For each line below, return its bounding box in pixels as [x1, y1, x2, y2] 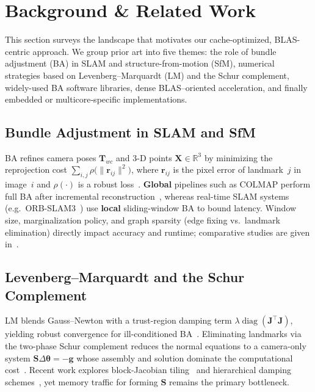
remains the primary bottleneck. [168, 375, 289, 388]
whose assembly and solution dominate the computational [76, 351, 293, 364]
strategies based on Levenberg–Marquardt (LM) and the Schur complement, [5, 68, 289, 81]
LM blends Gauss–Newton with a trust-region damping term [5, 314, 232, 327]
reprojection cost [5, 163, 68, 176]
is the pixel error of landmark [173, 163, 283, 176]
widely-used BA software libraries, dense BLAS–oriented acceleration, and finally [5, 81, 308, 93]
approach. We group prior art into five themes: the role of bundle [32, 45, 277, 57]
